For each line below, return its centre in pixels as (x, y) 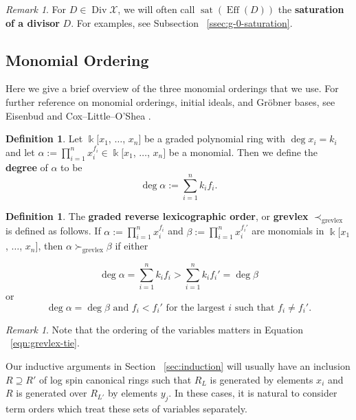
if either (132, 246)
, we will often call (156, 9)
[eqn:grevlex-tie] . (45, 343)
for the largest (196, 308)
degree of (27, 167)
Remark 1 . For (36, 9)
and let (20, 152)
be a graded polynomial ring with (215, 139)
